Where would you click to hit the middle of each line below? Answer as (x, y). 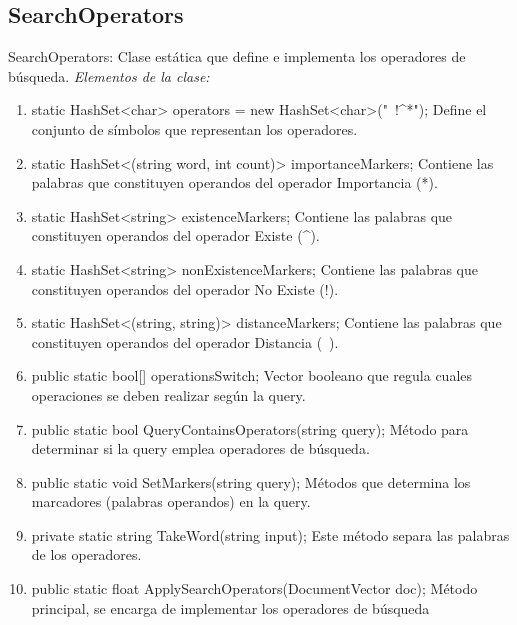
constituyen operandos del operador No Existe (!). (185, 288)
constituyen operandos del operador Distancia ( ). (185, 341)
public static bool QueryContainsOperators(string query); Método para (250, 428)
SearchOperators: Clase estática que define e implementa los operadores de (237, 56)
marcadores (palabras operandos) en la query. (171, 501)
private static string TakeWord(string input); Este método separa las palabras (270, 534)
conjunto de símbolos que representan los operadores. (194, 128)
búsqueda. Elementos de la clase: (109, 75)
